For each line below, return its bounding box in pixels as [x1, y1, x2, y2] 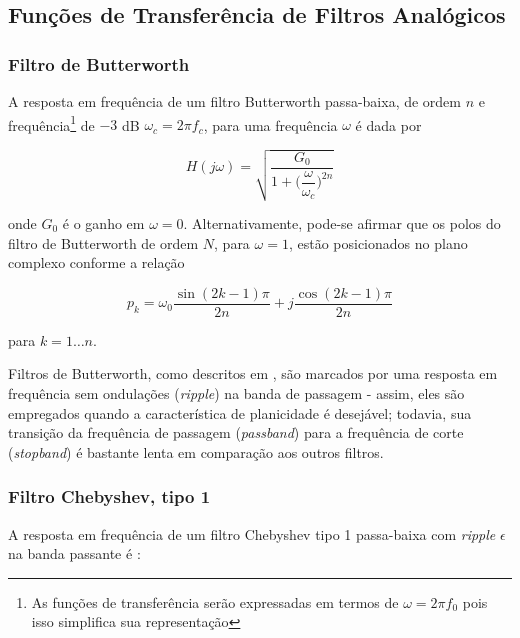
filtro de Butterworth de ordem [8, 232, 199, 253]
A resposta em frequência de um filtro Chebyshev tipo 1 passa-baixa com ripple [8, 523, 496, 544]
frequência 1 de [8, 111, 95, 135]
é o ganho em [62, 212, 145, 233]
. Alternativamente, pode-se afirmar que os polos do [183, 212, 501, 233]
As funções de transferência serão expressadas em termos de [31, 591, 399, 612]
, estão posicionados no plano [288, 232, 468, 253]
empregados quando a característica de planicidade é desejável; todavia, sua [8, 402, 472, 423]
